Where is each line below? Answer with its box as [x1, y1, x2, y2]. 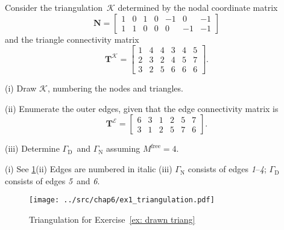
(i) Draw [5, 82, 37, 95]
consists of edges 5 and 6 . [5, 174, 100, 187]
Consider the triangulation [5, 1, 103, 13]
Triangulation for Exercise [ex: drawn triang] [29, 213, 195, 225]
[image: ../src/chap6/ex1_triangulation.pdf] [29, 196, 215, 205]
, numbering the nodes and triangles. [47, 82, 183, 95]
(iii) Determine [5, 142, 60, 155]
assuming [106, 142, 140, 155]
